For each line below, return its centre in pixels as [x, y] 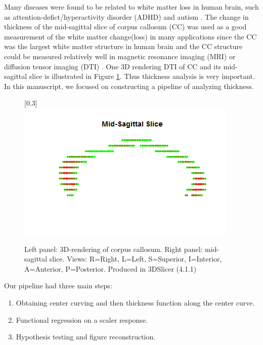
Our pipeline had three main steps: [58, 286]
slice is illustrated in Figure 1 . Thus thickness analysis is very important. [142, 76]
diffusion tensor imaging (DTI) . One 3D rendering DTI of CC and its [113, 66]
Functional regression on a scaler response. [82, 319]
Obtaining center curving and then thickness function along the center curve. [135, 302]
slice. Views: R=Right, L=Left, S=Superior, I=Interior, [136, 259]
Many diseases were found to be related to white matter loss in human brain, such [131, 7]
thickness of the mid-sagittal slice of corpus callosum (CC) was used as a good [125, 27]
